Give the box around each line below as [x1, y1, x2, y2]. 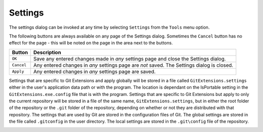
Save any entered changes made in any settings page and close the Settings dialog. [33, 55, 226, 62]
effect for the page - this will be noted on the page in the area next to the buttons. [9, 40, 173, 46]
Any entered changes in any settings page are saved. [33, 68, 156, 75]
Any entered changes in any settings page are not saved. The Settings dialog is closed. [33, 61, 233, 68]
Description [33, 49, 61, 56]
